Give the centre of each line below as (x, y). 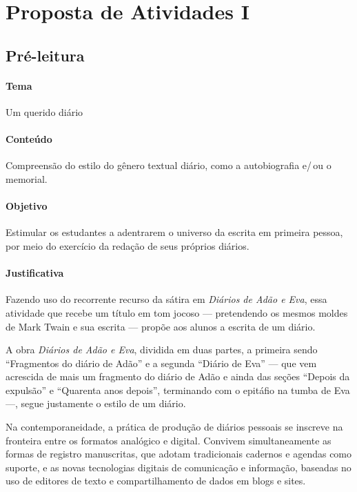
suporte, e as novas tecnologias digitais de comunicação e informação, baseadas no (178, 467)
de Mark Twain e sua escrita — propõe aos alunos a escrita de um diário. (161, 326)
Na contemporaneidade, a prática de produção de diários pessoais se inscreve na (174, 427)
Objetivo (27, 206)
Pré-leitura (45, 55)
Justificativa (35, 273)
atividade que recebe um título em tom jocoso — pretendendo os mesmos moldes (177, 312)
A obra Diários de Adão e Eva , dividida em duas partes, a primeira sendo (162, 350)
